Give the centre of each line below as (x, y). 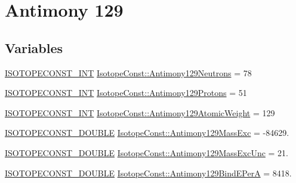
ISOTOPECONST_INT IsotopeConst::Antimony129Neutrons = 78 (128, 72)
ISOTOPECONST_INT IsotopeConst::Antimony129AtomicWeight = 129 (140, 112)
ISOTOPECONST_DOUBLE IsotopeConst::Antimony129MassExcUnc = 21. (147, 152)
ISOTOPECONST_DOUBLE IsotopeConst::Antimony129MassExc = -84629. (147, 133)
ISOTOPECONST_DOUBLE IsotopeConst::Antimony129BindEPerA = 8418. (148, 173)
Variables (34, 47)
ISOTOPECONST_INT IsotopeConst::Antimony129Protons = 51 (126, 93)
